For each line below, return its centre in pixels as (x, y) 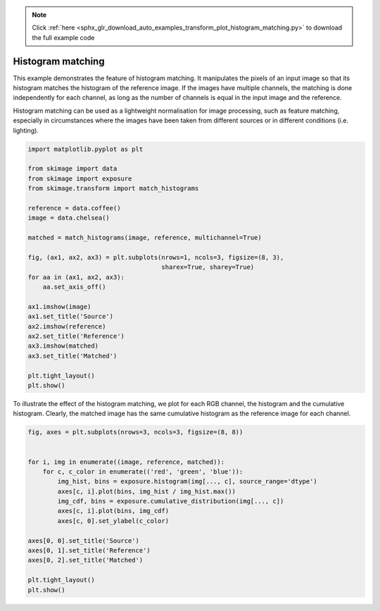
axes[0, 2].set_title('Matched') (85, 560)
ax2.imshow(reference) (67, 326)
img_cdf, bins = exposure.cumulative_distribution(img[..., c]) (171, 501)
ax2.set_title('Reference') (76, 336)
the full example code (63, 37)
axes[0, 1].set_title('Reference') (89, 550)
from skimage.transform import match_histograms (113, 189)
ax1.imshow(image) (59, 307)
